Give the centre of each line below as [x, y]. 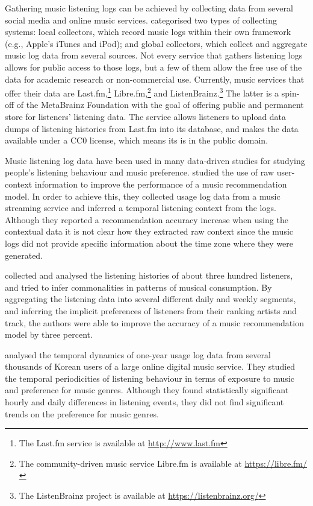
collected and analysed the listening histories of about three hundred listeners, [149, 275]
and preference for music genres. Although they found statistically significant [147, 390]
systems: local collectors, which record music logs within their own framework [148, 32]
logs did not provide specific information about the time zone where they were [149, 243]
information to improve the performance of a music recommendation [161, 184]
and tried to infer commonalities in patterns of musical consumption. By [138, 287]
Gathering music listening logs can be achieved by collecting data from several [149, 8]
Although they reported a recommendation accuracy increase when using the [147, 219]
